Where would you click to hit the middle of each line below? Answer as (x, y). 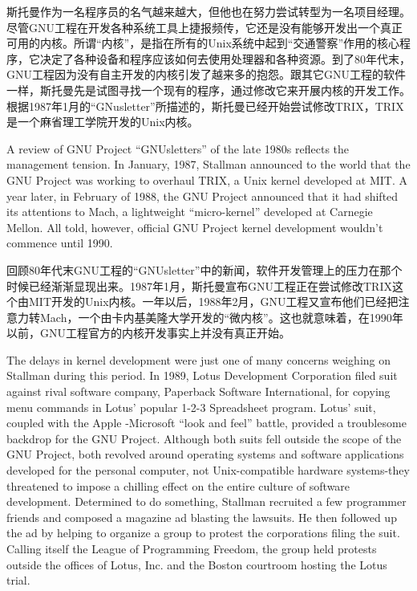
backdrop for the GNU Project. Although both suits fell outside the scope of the (204, 438)
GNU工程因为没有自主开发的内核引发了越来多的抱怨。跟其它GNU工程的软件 (206, 74)
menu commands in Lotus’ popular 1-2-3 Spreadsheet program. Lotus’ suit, (191, 407)
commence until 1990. (60, 243)
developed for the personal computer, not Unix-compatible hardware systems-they (208, 470)
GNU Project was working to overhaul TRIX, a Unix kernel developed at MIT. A (207, 179)
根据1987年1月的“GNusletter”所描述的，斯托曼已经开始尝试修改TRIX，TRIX (205, 106)
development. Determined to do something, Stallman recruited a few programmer (206, 501)
